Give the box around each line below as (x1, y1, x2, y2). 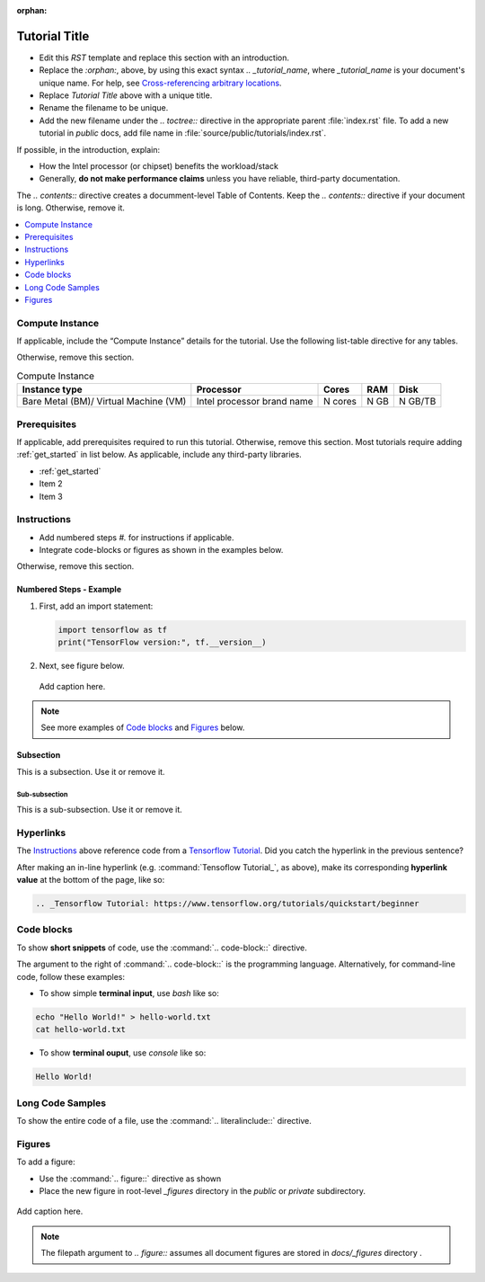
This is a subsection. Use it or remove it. (16, 766, 165, 777)
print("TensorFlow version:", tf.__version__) (57, 637, 267, 647)
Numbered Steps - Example (16, 584, 121, 595)
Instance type (22, 383, 83, 396)
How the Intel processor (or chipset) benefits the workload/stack (39, 161, 278, 172)
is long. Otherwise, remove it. (16, 202, 126, 213)
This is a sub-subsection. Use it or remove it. (16, 805, 183, 815)
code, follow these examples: (16, 971, 126, 982)
